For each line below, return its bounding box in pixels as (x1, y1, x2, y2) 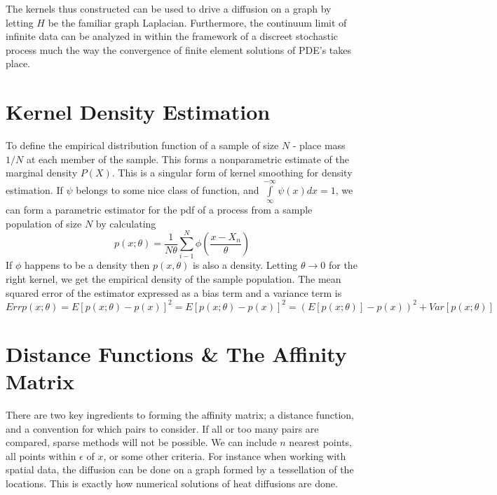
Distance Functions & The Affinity (6, 339, 347, 368)
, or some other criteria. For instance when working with (103, 448, 346, 463)
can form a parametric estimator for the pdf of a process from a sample (6, 202, 313, 217)
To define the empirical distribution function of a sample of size (6, 138, 279, 153)
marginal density (6, 165, 78, 180)
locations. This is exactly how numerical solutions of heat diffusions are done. (6, 475, 338, 490)
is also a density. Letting (192, 258, 298, 272)
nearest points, (289, 435, 353, 449)
